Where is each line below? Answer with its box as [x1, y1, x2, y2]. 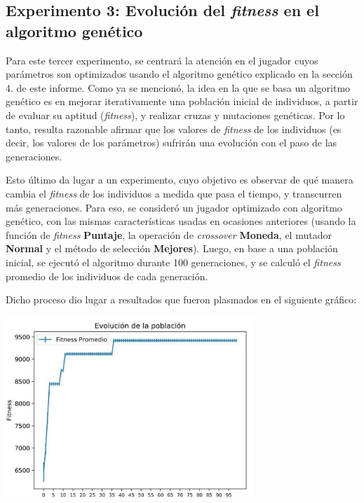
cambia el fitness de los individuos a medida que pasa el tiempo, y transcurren [6, 186, 342, 200]
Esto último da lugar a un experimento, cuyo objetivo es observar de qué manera [6, 172, 353, 187]
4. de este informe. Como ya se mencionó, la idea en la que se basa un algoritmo [6, 80, 351, 95]
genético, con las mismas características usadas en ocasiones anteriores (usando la [6, 214, 356, 228]
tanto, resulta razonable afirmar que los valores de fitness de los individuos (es [6, 121, 342, 136]
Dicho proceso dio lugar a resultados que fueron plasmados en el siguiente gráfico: [6, 292, 357, 307]
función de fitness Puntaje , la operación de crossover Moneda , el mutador [6, 227, 332, 242]
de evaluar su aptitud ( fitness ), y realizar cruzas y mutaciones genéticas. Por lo [6, 107, 345, 122]
